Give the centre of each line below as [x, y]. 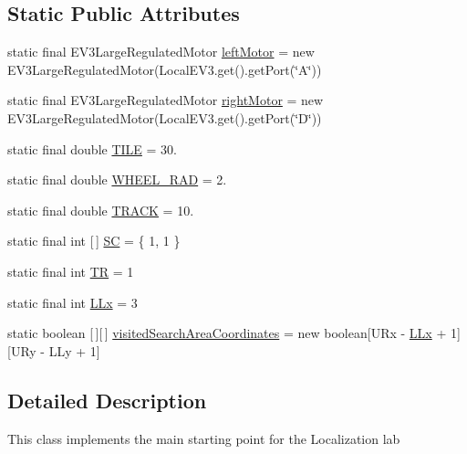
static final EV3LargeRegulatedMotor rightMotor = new [166, 100]
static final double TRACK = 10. [101, 210]
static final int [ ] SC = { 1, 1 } [94, 241]
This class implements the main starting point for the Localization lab [204, 438]
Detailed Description [107, 400]
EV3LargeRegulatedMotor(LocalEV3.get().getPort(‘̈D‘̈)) [165, 117]
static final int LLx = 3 [73, 302]
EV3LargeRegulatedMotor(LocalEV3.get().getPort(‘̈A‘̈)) [165, 69]
